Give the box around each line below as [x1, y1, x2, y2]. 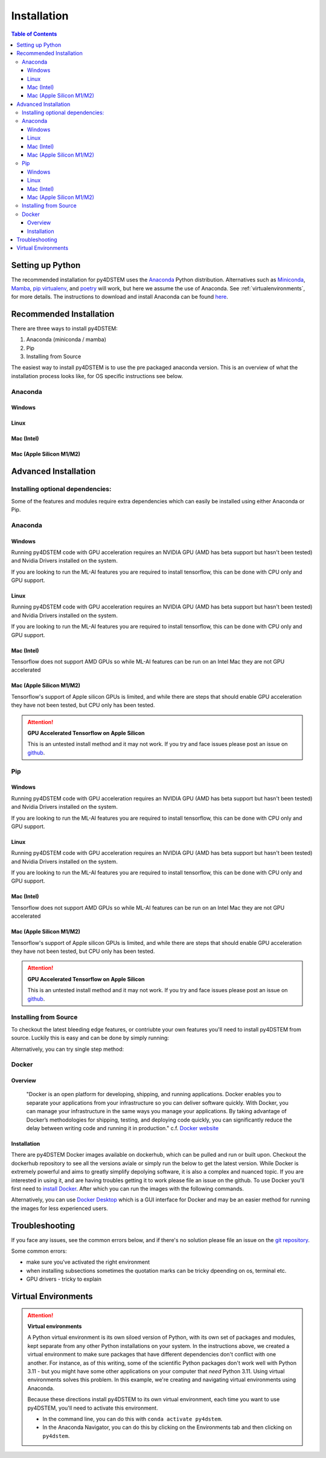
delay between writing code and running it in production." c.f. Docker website [26, 1125, 219, 1132]
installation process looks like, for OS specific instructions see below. [11, 372, 184, 379]
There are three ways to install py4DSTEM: [11, 324, 118, 332]
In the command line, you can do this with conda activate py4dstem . [42, 1415, 223, 1422]
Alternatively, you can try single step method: [11, 1045, 124, 1053]
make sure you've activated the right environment [26, 1258, 150, 1266]
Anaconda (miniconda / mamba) [26, 336, 107, 343]
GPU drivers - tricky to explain [26, 1275, 102, 1283]
